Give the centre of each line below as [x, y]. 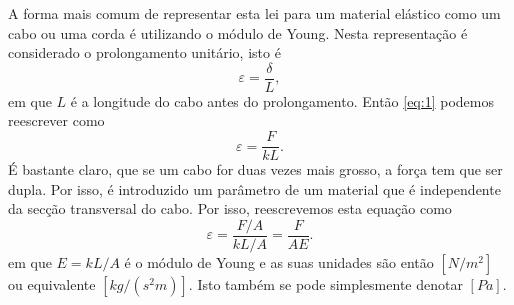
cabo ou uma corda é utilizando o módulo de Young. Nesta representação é [238, 32]
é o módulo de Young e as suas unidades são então [279, 261]
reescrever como [56, 120]
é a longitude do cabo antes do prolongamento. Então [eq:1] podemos [282, 100]
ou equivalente [52, 283]
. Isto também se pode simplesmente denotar [325, 283]
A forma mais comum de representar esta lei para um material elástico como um [254, 13]
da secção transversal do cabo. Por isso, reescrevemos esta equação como [230, 208]
